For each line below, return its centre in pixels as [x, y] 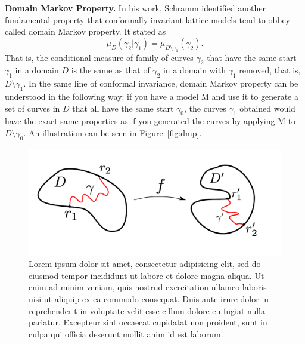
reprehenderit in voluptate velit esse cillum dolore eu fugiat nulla [147, 310]
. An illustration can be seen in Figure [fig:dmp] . [113, 132]
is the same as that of [111, 70]
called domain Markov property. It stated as [85, 31]
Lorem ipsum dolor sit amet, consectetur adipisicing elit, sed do [145, 264]
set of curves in [32, 108]
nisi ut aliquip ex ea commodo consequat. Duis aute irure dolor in [149, 298]
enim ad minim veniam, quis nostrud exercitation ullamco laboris [148, 287]
